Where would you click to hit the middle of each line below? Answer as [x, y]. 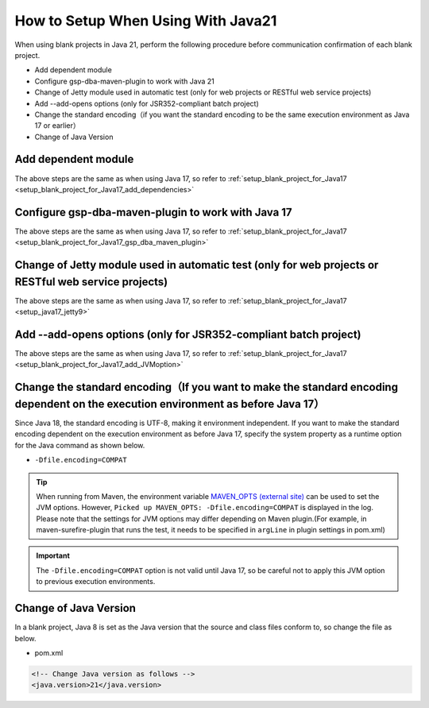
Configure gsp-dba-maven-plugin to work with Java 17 [154, 212]
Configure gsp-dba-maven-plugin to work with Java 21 [124, 81]
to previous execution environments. [96, 582]
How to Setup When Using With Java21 [146, 21]
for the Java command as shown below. [80, 445]
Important [53, 555]
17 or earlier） [58, 126]
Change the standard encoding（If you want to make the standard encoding [207, 387]
